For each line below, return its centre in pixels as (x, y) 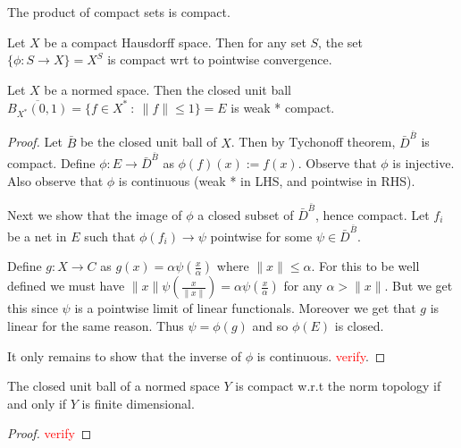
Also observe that (55, 181)
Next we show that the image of (95, 214)
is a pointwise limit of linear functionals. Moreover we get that (245, 308)
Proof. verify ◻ (50, 433)
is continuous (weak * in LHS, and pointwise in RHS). (267, 181)
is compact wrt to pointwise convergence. (220, 59)
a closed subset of (246, 214)
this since (33, 308)
